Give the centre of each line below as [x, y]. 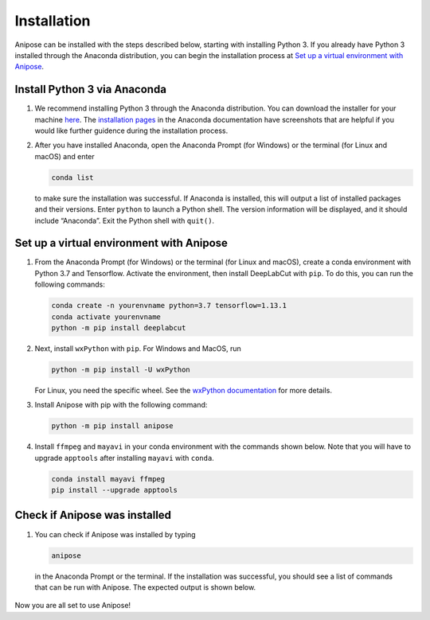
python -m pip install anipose [113, 426]
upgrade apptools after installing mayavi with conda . [124, 458]
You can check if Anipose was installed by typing [115, 534]
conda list [72, 177]
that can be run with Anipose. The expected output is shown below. [145, 587]
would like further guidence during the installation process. [131, 131]
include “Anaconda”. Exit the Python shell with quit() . [125, 220]
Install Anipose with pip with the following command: [121, 405]
